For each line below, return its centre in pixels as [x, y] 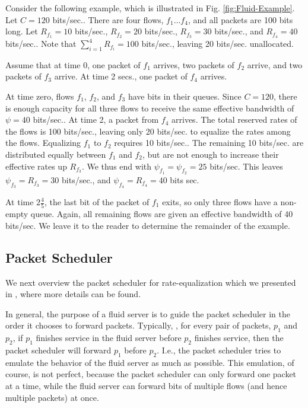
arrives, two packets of [194, 64]
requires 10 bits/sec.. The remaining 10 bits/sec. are [209, 143]
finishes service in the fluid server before [109, 338]
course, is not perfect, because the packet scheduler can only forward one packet [151, 374]
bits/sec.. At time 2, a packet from [96, 119]
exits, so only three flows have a [220, 202]
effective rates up [36, 166]
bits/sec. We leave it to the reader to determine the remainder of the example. [148, 225]
